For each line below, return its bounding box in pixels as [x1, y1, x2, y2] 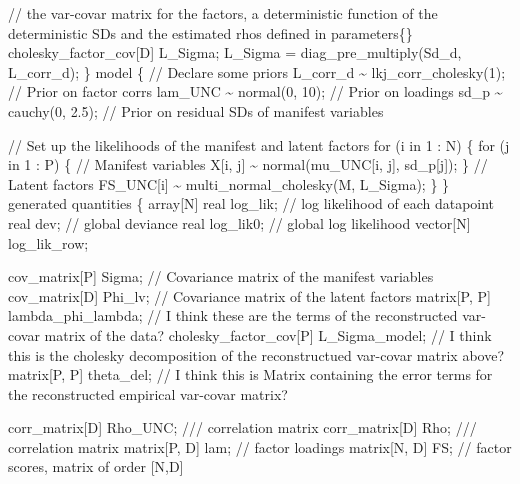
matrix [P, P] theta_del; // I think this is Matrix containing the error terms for [8, 364, 493, 385]
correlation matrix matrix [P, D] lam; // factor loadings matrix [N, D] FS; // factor [8, 436, 512, 457]
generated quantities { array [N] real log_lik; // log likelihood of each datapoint [8, 193, 495, 214]
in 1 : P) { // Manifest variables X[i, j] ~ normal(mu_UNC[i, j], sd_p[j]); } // [8, 154, 488, 175]
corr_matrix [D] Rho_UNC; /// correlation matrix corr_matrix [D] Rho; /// [8, 417, 477, 438]
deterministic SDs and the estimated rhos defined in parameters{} [8, 22, 413, 43]
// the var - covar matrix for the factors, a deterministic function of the [8, 3, 438, 23]
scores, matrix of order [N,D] [8, 456, 184, 477]
